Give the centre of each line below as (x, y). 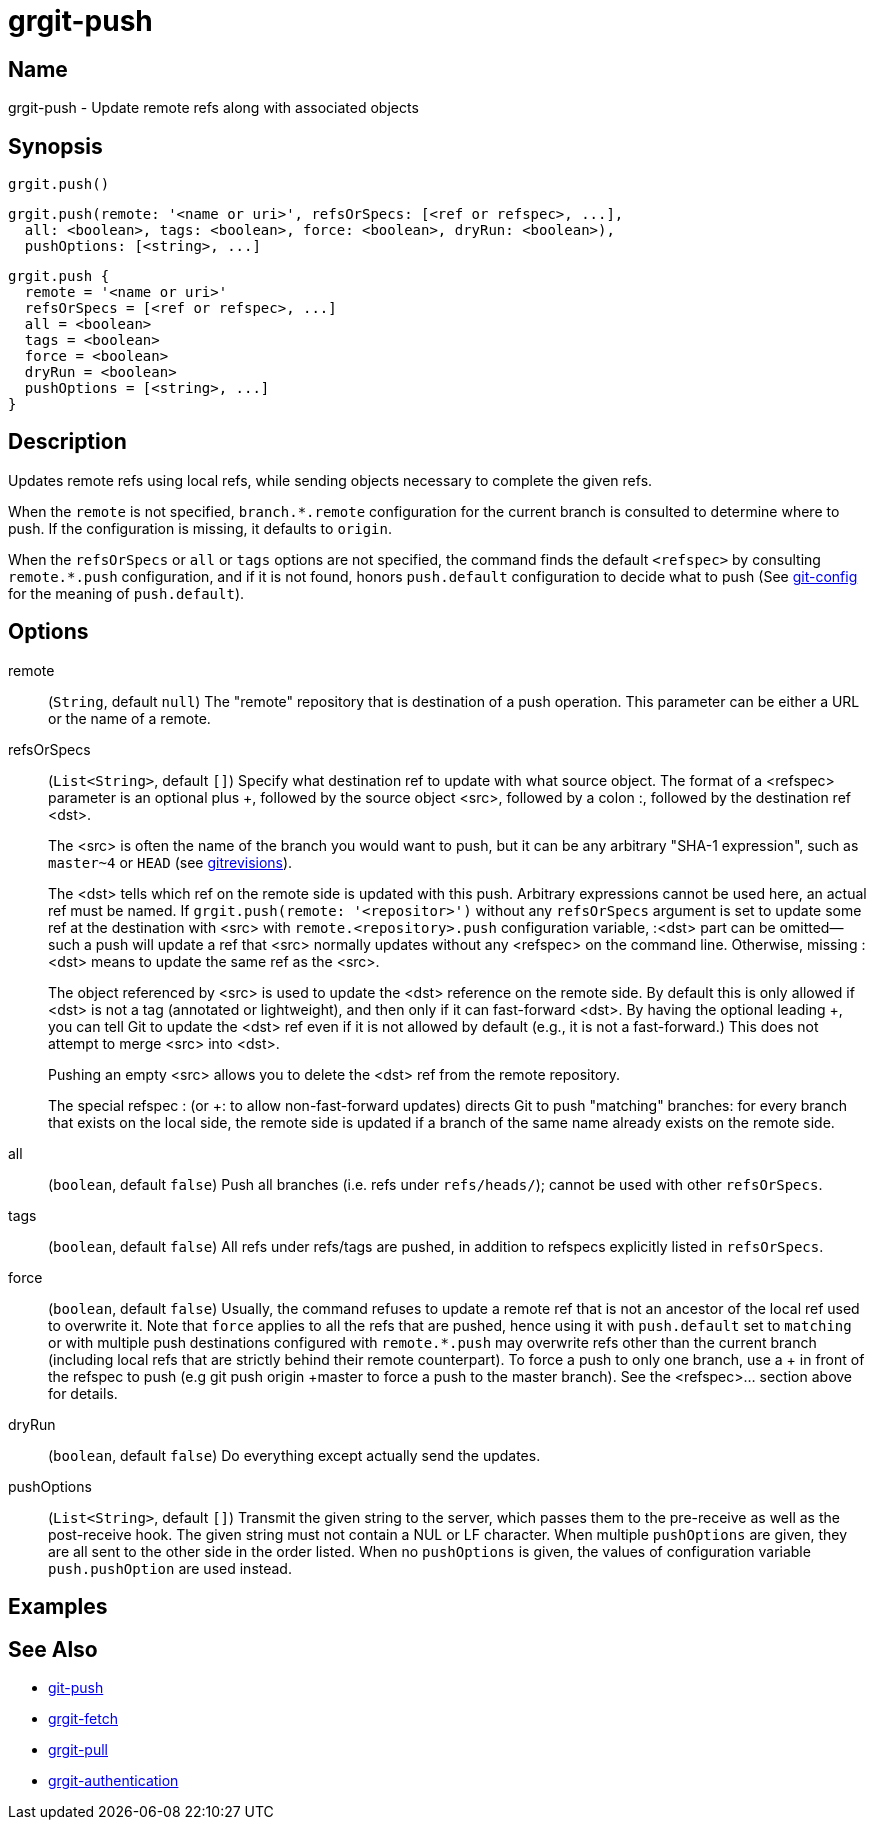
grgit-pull (78, 1749)
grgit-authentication (113, 1780)
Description (67, 442)
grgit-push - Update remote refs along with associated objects (213, 108)
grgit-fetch (83, 1718)
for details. (83, 1393)
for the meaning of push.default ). (126, 593)
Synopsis (55, 146)
